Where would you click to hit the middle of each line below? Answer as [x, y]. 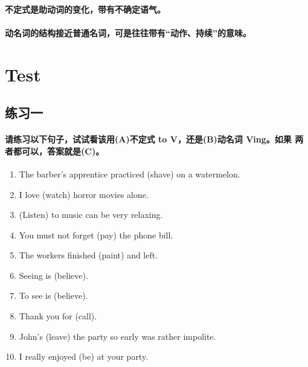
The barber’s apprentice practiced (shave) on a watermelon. [130, 174]
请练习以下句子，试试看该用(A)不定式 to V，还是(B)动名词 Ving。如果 [148, 139]
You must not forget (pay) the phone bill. [96, 235]
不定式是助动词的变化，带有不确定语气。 [85, 9]
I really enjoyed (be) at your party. [84, 356]
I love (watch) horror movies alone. [84, 194]
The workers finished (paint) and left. [88, 255]
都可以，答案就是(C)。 [59, 151]
